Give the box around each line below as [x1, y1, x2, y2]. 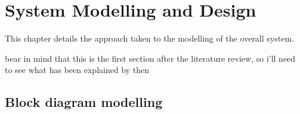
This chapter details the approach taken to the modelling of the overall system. [5, 32, 294, 45]
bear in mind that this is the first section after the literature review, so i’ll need [5, 52, 296, 64]
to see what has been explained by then [5, 64, 150, 76]
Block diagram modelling [5, 93, 163, 111]
